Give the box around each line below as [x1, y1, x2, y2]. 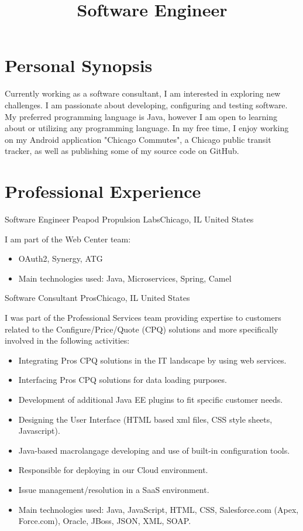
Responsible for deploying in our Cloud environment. [18, 464, 208, 476]
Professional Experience [5, 179, 201, 203]
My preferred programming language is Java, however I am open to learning [5, 110, 278, 122]
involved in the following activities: [5, 334, 130, 347]
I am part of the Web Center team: [5, 232, 131, 245]
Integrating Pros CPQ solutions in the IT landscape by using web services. [18, 354, 287, 366]
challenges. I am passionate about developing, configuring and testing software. [5, 98, 288, 111]
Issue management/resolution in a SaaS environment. [18, 483, 209, 495]
